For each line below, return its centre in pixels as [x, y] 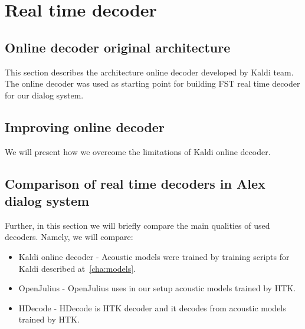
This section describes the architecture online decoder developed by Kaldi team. [149, 72]
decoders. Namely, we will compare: [69, 237]
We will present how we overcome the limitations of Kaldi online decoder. [138, 151]
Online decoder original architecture [118, 47]
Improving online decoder [85, 126]
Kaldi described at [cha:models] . [77, 268]
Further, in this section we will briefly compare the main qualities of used [137, 225]
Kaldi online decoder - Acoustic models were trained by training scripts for [154, 256]
